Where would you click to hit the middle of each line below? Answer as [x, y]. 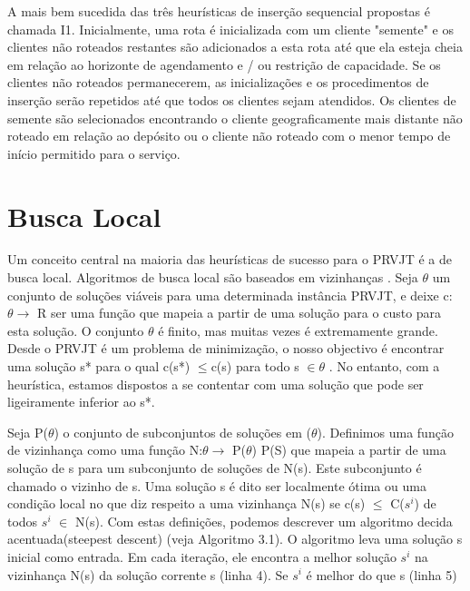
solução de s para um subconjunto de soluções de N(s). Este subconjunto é [215, 468]
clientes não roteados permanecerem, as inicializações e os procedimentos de [218, 82]
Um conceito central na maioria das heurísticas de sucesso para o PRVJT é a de [230, 259]
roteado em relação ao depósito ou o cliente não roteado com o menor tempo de [229, 136]
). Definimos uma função [385, 432]
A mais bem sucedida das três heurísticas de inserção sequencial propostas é [219, 11]
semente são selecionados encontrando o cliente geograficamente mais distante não [235, 118]
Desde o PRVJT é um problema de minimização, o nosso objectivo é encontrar [226, 348]
